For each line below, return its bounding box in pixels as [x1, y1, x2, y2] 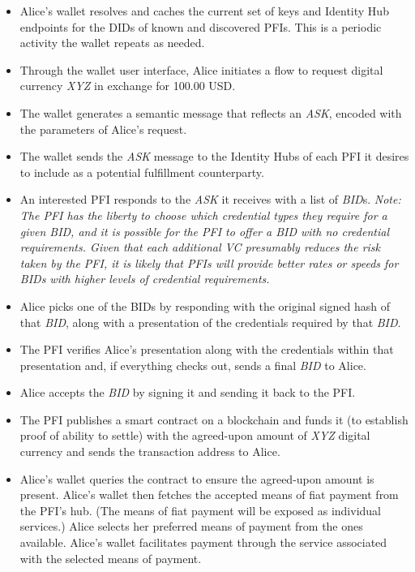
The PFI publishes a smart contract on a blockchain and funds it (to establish [19, 411, 409, 428]
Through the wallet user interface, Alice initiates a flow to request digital [19, 61, 383, 78]
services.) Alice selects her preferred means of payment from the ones [19, 518, 363, 535]
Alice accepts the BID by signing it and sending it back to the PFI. [19, 384, 356, 401]
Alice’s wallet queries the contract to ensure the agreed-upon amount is [19, 470, 374, 487]
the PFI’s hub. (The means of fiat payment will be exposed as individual [19, 501, 382, 518]
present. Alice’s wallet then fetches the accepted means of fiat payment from [19, 486, 399, 503]
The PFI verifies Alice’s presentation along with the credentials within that [19, 341, 394, 358]
